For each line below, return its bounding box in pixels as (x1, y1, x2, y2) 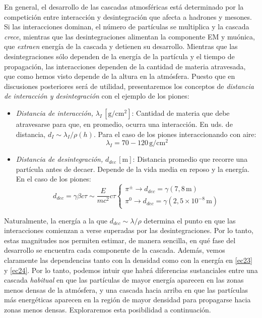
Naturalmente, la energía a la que (4, 215, 108, 225)
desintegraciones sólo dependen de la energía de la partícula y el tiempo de (4, 51, 235, 61)
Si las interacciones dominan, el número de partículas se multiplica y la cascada (4, 21, 249, 32)
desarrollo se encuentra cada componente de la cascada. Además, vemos (4, 245, 225, 255)
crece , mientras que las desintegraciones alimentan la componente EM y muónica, (4, 31, 255, 41)
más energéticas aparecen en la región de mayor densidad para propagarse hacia (4, 294, 251, 305)
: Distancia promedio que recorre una (133, 154, 248, 164)
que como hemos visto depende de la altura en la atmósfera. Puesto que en (4, 71, 235, 81)
